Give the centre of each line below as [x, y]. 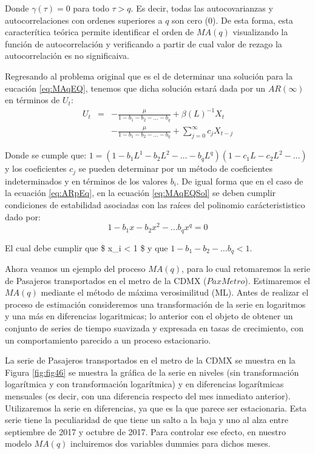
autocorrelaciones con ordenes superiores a [84, 20]
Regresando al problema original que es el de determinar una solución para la [149, 76]
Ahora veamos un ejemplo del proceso [75, 269]
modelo [18, 443]
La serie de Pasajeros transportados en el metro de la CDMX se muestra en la [150, 360]
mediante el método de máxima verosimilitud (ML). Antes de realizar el [175, 292]
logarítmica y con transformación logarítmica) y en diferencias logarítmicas [144, 384]
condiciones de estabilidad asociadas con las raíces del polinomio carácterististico [155, 204]
